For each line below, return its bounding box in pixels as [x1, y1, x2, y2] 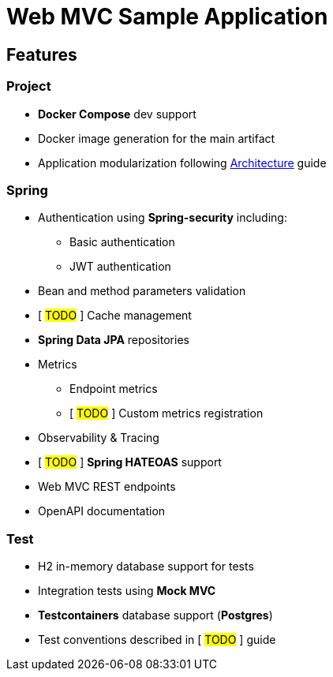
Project [6, 78, 51, 95]
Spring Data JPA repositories [38, 333, 189, 347]
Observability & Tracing [38, 431, 159, 445]
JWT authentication [69, 260, 171, 274]
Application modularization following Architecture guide [38, 155, 327, 170]
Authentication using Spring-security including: [38, 211, 287, 225]
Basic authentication [69, 235, 175, 249]
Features [6, 44, 77, 65]
